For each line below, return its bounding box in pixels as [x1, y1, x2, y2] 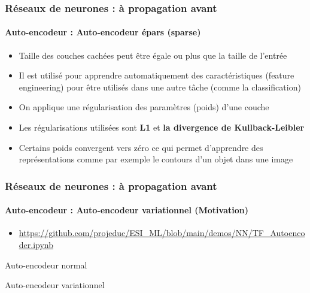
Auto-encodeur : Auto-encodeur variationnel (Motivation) [5, 204, 248, 216]
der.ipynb [19, 238, 54, 251]
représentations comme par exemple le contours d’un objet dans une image [19, 153, 293, 165]
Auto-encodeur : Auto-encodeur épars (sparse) [5, 26, 201, 38]
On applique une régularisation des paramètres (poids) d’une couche [19, 101, 269, 113]
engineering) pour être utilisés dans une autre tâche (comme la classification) [19, 80, 301, 93]
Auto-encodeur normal [5, 258, 87, 271]
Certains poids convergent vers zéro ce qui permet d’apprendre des [19, 141, 263, 153]
